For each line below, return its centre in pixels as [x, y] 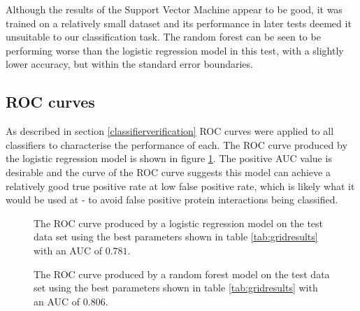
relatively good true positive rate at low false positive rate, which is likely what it [180, 186]
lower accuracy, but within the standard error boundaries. [129, 64]
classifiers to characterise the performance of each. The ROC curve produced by [177, 144]
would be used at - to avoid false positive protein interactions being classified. [172, 200]
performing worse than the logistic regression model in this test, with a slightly [175, 50]
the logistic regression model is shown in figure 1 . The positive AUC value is [169, 158]
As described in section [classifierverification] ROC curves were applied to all [170, 131]
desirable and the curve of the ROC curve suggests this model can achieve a [168, 172]
